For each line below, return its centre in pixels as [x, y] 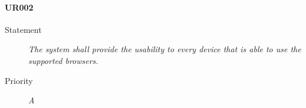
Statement [23, 29]
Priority [19, 80]
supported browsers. [63, 60]
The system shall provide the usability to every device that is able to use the [165, 49]
